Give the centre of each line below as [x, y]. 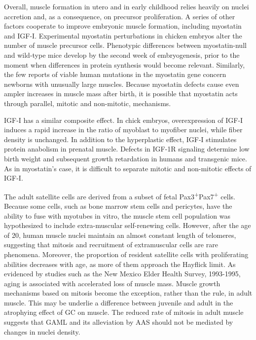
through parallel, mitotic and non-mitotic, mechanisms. [88, 103]
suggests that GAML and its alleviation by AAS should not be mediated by [119, 322]
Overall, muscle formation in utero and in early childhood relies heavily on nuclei [127, 6]
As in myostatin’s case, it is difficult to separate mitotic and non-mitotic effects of [128, 168]
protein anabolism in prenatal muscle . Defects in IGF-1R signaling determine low [127, 149]
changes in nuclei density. [42, 331]
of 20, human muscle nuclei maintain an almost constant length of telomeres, [120, 235]
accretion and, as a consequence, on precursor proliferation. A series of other [120, 16]
